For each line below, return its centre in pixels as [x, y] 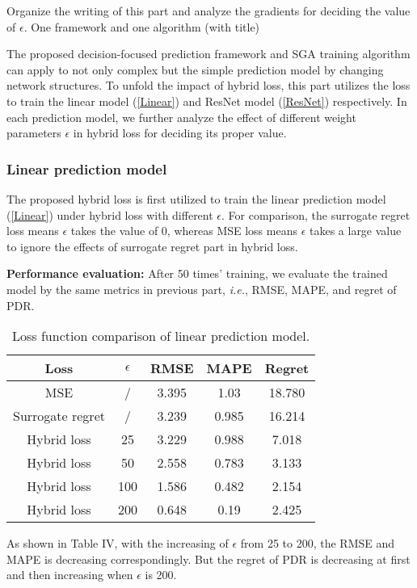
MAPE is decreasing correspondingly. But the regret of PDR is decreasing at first [208, 559]
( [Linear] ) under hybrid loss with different [110, 214]
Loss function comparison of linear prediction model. [161, 336]
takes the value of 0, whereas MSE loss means [184, 231]
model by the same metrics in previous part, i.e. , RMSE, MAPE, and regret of [202, 289]
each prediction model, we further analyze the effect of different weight [181, 117]
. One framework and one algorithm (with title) [142, 26]
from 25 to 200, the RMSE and [318, 543]
